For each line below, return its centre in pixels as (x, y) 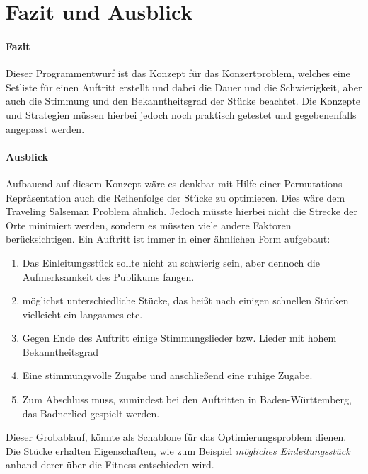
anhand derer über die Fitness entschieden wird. (110, 464)
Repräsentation (39, 197)
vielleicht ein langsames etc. (82, 314)
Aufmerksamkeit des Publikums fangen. (108, 276)
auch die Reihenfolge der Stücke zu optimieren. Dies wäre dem (210, 197)
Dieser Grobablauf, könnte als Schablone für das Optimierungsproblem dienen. (176, 437)
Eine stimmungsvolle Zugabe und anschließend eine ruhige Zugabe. (167, 375)
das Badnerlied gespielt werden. (91, 413)
